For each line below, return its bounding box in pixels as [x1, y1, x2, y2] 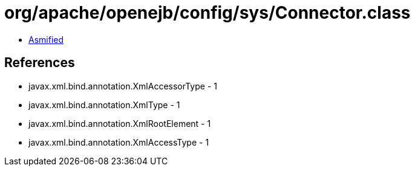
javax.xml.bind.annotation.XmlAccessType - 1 [28, 137, 209, 147]
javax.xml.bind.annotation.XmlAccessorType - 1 [28, 80, 217, 91]
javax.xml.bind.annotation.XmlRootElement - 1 [28, 118, 211, 129]
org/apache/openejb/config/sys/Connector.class [4, 2, 411, 23]
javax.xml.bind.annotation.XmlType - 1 [28, 99, 180, 110]
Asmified [28, 34, 64, 45]
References [4, 55, 75, 71]
